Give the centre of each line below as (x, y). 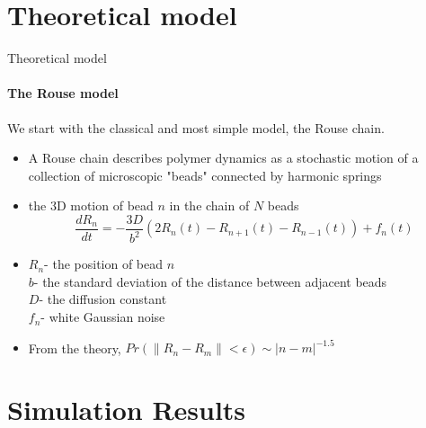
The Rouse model (63, 93)
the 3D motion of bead (91, 205)
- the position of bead (104, 264)
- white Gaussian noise (103, 317)
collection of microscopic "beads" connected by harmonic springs (205, 175)
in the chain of (209, 205)
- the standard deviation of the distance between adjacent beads (210, 281)
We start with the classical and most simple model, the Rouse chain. (196, 127)
